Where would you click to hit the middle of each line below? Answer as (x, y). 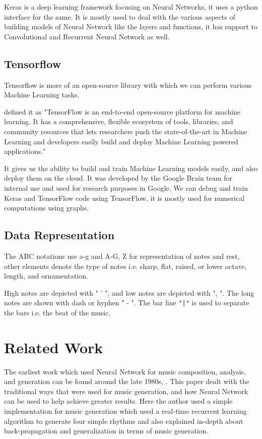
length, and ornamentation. (46, 276)
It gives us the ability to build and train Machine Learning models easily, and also (131, 168)
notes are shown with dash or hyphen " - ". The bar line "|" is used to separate (127, 303)
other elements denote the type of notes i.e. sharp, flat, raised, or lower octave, (125, 266)
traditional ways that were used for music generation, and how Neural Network (126, 391)
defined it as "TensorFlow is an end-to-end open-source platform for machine (122, 111)
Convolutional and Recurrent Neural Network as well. (87, 36)
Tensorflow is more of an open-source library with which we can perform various (128, 85)
